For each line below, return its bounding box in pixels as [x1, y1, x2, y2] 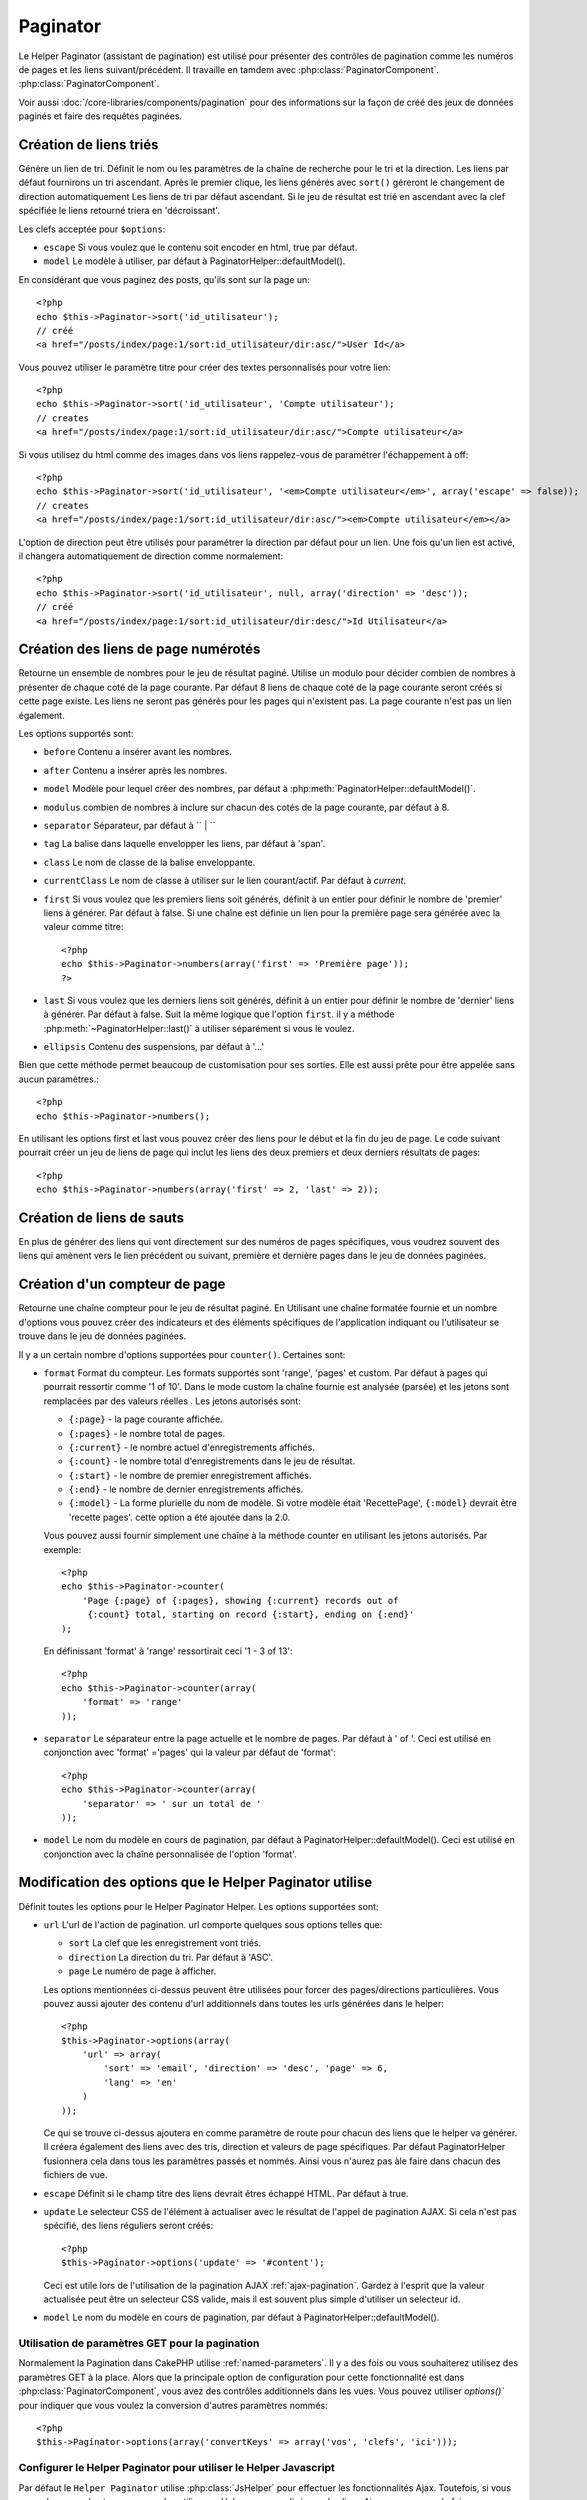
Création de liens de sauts [18, 1210, 185, 1226]
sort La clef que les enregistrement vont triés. [68, 1937, 262, 1949]
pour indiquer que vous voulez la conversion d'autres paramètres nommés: [18, 2399, 329, 2411]
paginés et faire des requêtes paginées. [18, 110, 183, 122]
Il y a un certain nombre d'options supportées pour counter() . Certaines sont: [18, 1348, 346, 1360]
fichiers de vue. [43, 2169, 109, 2181]
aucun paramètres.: [18, 1073, 99, 1085]
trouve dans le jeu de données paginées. [18, 1330, 187, 1342]
